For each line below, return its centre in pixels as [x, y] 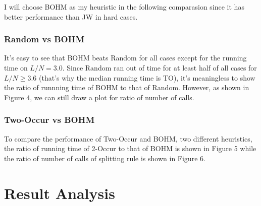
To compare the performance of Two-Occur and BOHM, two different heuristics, [128, 138]
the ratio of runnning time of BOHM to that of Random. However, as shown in [127, 87]
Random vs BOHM [44, 39]
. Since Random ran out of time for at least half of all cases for [160, 67]
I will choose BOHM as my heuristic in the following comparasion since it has [124, 7]
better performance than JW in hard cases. [71, 16]
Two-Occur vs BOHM [49, 120]
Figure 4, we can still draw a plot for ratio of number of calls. [99, 97]
